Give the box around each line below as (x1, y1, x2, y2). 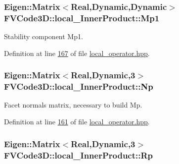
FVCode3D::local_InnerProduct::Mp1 (4, 11, 160, 24)
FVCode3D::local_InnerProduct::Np (4, 80, 153, 93)
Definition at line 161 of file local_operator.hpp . (4, 116, 150, 127)
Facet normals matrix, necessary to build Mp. (4, 100, 142, 110)
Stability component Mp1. (4, 31, 83, 42)
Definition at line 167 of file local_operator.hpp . (4, 48, 150, 58)
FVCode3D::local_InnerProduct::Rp (4, 149, 153, 161)
